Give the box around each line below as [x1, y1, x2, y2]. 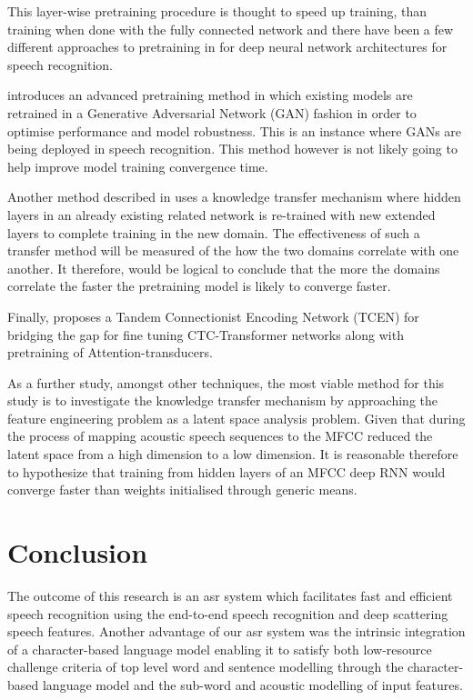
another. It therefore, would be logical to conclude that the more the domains [7, 258, 440, 277]
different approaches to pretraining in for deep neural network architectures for [7, 37, 448, 56]
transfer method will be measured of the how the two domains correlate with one [7, 241, 459, 260]
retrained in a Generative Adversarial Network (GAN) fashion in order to [7, 103, 417, 122]
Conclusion [7, 534, 148, 571]
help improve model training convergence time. [7, 156, 268, 175]
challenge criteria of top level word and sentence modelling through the [7, 657, 404, 676]
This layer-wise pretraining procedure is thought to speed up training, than [7, 2, 428, 20]
